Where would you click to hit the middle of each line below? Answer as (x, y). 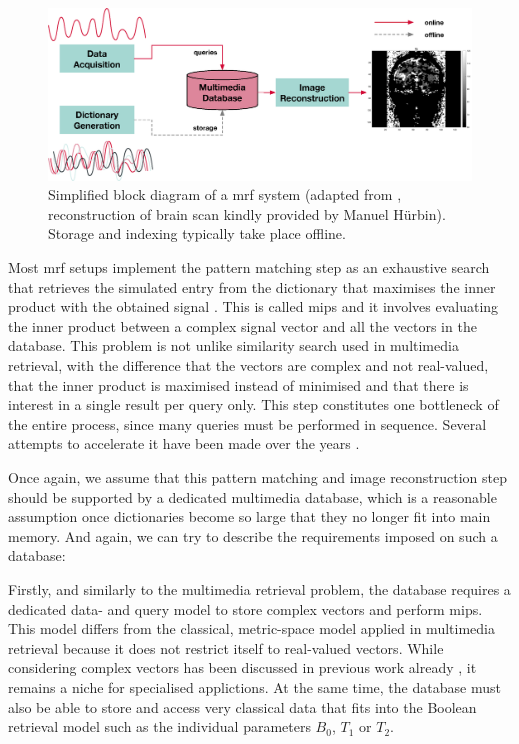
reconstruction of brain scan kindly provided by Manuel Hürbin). (247, 213)
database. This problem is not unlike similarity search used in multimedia (233, 345)
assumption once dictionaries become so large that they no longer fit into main (249, 516)
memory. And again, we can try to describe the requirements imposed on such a (253, 535)
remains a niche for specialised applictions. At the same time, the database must (254, 686)
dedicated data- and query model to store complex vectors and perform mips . (245, 608)
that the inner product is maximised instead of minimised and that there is (238, 384)
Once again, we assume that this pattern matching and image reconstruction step (258, 476)
